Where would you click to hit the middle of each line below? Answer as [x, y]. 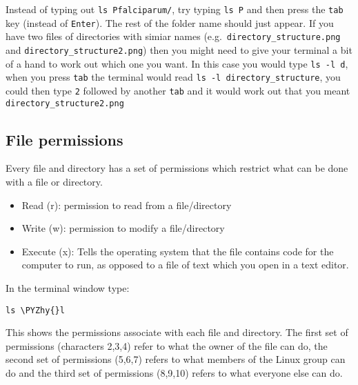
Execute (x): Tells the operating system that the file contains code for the [178, 251]
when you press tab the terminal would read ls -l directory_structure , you [173, 77]
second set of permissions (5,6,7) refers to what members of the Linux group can [176, 359]
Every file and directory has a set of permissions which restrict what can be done [177, 168]
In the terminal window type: [68, 288]
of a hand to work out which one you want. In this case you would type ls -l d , [177, 63]
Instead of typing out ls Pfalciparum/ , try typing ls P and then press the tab [175, 9]
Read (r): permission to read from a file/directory [127, 205]
